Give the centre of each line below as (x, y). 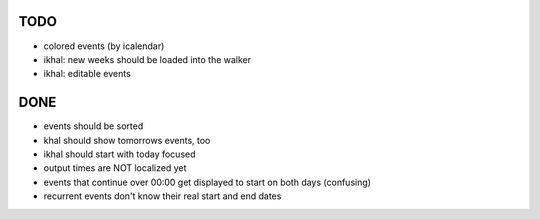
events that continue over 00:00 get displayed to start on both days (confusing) (207, 182)
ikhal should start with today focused (119, 154)
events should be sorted (93, 126)
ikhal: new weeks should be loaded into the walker (147, 59)
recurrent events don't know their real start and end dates (162, 196)
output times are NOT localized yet (115, 168)
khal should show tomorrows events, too (127, 140)
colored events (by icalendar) (104, 46)
